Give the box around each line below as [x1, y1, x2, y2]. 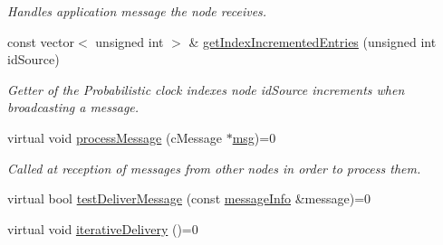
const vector [7, 32, 74, 51]
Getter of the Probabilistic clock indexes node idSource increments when [7, 80, 405, 99]
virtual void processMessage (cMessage [7, 127, 222, 146]
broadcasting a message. [7, 98, 140, 117]
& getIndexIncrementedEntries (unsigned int [188, 32, 437, 51]
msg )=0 [232, 127, 276, 146]
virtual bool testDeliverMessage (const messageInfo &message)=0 [7, 189, 371, 208]
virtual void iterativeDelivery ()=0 [7, 219, 198, 238]
